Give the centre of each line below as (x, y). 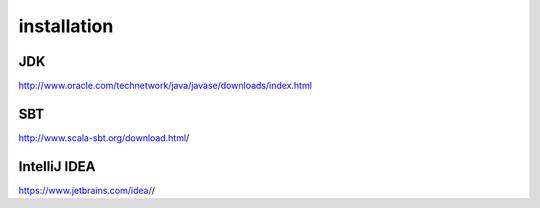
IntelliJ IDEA (57, 166)
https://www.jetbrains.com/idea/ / (86, 190)
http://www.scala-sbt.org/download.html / (104, 137)
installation (66, 26)
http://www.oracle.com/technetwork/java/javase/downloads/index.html (165, 86)
